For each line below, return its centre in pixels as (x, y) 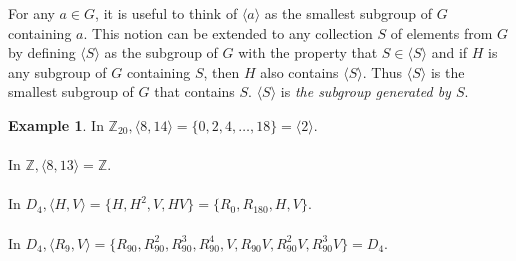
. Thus (382, 71)
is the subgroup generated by (365, 91)
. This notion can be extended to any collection (228, 32)
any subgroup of (57, 71)
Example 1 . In (56, 124)
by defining (42, 52)
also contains (299, 71)
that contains (194, 91)
